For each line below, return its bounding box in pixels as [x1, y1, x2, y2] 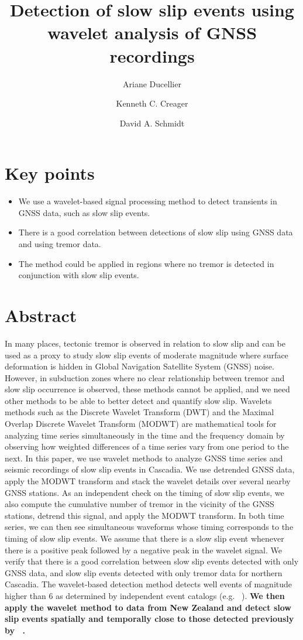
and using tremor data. [18, 238, 101, 249]
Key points [5, 161, 95, 185]
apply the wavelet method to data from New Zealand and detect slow [5, 601, 291, 613]
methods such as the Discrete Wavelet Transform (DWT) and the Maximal [5, 406, 274, 418]
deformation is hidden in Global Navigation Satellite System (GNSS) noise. [5, 360, 274, 372]
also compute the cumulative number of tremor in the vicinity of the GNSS [5, 498, 274, 510]
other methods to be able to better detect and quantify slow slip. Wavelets [5, 394, 272, 406]
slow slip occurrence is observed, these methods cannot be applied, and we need [5, 383, 290, 395]
